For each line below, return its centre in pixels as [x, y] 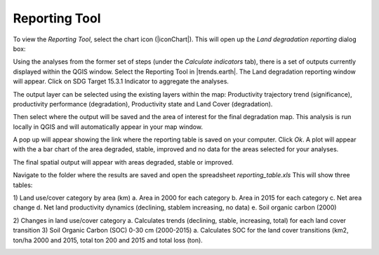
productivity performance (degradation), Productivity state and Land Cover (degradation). [143, 104]
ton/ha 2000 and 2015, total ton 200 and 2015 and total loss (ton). [108, 240]
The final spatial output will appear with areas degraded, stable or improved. [124, 162]
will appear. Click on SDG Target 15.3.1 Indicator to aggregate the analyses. [121, 81]
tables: [23, 185]
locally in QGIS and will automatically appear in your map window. [108, 127]
